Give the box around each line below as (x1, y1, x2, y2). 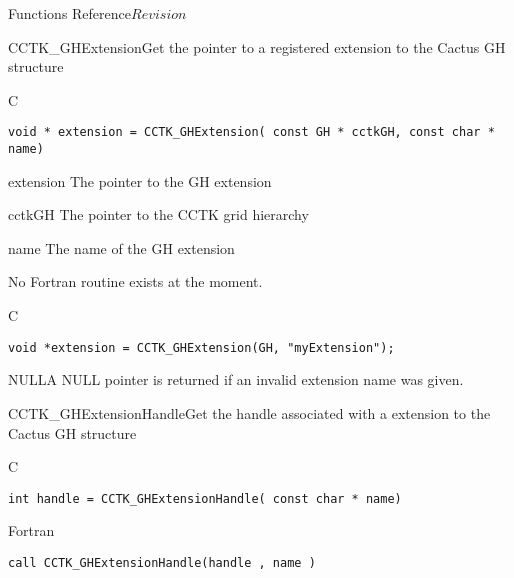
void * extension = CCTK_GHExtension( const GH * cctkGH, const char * (8, 125, 495, 140)
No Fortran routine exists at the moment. (8, 271, 263, 292)
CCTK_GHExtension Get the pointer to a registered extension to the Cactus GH (8, 36, 506, 57)
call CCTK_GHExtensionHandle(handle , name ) (8, 555, 316, 570)
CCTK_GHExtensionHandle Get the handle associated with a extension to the (8, 402, 491, 423)
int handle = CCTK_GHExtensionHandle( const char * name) (8, 491, 402, 506)
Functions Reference (8, 3, 132, 23)
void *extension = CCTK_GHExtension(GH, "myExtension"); (8, 340, 395, 355)
